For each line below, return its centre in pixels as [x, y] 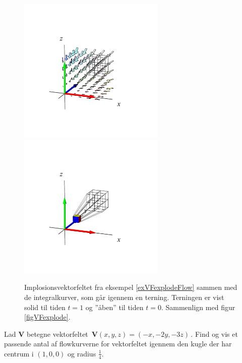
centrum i [19, 353]
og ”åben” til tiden [114, 307]
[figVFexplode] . [47, 317]
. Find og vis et [214, 334]
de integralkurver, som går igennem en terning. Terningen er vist [124, 297]
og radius [82, 353]
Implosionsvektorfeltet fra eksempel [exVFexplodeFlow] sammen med [131, 287]
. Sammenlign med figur [198, 307]
